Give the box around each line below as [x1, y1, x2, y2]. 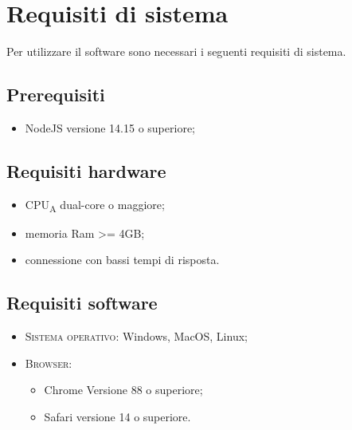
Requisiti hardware [6, 158, 166, 183]
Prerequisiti [6, 82, 105, 107]
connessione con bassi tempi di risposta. [25, 251, 220, 268]
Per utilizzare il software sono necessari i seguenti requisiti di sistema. [6, 43, 346, 60]
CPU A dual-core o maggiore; [25, 195, 165, 215]
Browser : [25, 354, 72, 371]
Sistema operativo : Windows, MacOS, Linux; [25, 328, 248, 345]
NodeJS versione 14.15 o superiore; [25, 119, 195, 136]
